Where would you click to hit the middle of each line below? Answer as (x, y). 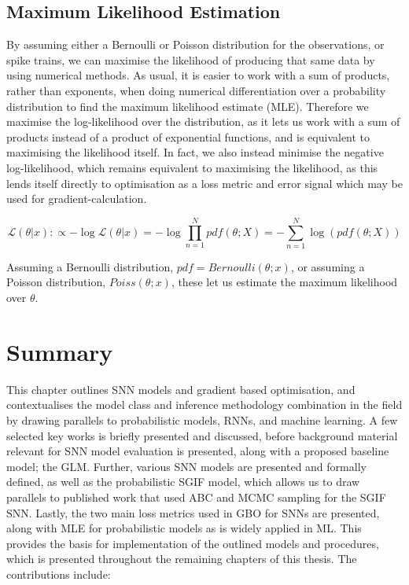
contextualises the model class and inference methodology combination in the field (204, 405)
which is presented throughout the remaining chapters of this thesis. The (182, 559)
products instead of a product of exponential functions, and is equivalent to (188, 136)
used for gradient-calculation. (77, 199)
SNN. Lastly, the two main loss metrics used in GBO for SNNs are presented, (193, 512)
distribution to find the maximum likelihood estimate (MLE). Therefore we (188, 106)
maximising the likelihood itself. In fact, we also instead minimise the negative (195, 152)
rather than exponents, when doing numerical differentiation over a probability (196, 90)
